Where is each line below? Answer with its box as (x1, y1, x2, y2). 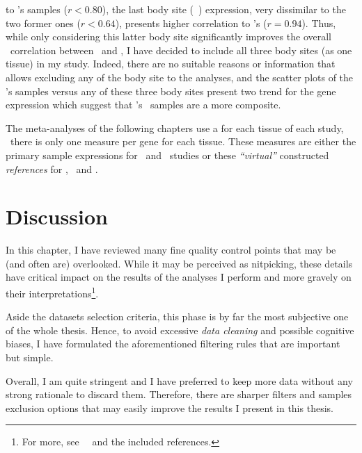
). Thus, (301, 15, 336, 30)
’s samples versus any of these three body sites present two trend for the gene (6, 83, 336, 98)
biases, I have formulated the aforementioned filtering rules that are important (6, 336, 340, 351)
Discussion (6, 202, 108, 231)
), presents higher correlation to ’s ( (115, 15, 267, 30)
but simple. (6, 350, 54, 365)
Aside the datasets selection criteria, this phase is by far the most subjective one (6, 309, 349, 324)
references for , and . (6, 161, 98, 176)
